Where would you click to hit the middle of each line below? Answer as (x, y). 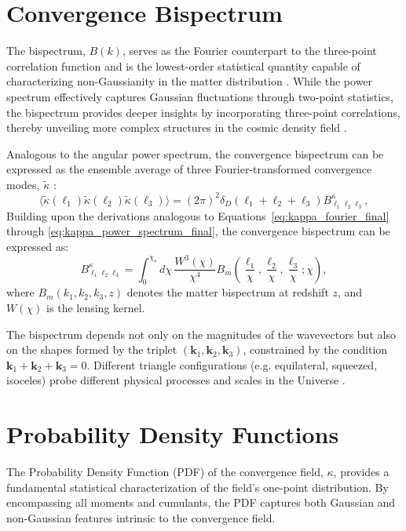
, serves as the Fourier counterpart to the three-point (249, 51)
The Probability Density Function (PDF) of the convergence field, (165, 472)
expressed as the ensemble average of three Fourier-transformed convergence (189, 169)
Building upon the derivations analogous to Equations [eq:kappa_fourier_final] (198, 215)
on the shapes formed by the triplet (92, 349)
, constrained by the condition (315, 349)
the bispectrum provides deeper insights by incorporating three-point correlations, (203, 112)
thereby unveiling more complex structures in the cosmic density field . (177, 127)
